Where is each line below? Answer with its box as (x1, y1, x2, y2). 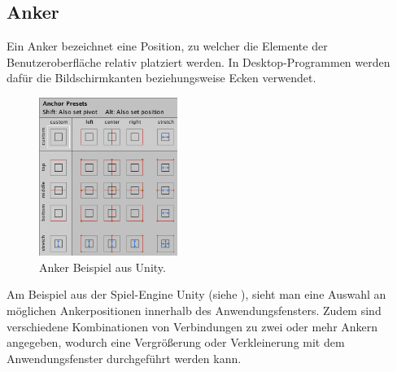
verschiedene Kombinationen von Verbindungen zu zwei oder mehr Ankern (7, 317, 378, 335)
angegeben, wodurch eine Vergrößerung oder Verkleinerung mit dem (7, 334, 345, 351)
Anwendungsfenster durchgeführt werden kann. (7, 349, 242, 366)
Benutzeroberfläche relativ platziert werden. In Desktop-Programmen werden (7, 53, 390, 70)
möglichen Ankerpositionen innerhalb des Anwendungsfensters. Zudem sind (7, 302, 382, 319)
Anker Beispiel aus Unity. (39, 258, 166, 275)
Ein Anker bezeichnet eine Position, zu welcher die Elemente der (7, 37, 328, 55)
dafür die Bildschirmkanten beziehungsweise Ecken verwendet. (7, 69, 316, 86)
